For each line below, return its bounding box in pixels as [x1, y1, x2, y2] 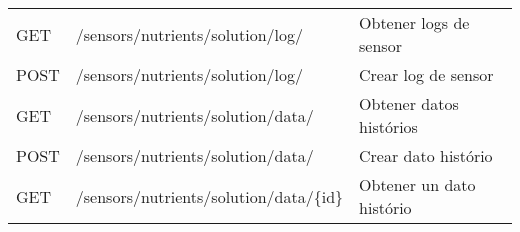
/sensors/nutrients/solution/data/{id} [75, 184, 344, 208]
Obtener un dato [359, 173, 476, 196]
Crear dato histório [359, 144, 493, 167]
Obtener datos [359, 92, 459, 115]
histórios [359, 115, 418, 138]
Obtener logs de [359, 11, 470, 34]
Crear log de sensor [359, 63, 494, 86]
